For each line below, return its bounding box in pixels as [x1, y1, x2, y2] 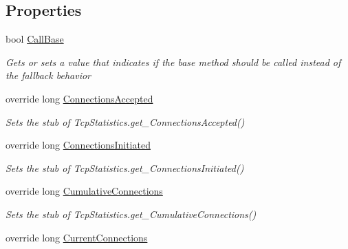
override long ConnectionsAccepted [6, 91, 153, 105]
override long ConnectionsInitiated [6, 138, 151, 152]
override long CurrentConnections [6, 230, 148, 244]
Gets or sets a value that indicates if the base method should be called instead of [6, 54, 341, 69]
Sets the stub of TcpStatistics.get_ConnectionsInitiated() [6, 160, 244, 175]
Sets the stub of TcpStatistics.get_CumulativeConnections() [6, 206, 257, 221]
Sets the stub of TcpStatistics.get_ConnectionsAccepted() [6, 114, 245, 129]
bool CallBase [6, 32, 64, 46]
